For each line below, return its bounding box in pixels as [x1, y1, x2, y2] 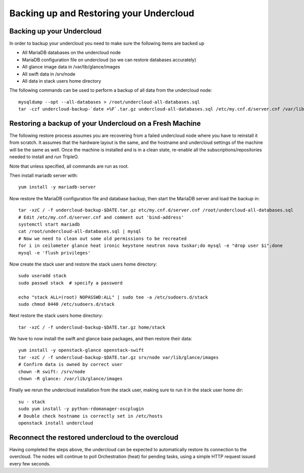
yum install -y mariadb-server [18, 184, 96, 190]
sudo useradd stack [18, 273, 67, 279]
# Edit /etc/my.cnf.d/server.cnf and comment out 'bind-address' [18, 214, 184, 220]
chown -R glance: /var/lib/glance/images [18, 376, 123, 382]
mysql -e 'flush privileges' [18, 250, 91, 256]
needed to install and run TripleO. [9, 154, 79, 160]
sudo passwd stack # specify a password [18, 280, 123, 286]
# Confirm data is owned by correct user [18, 361, 123, 368]
